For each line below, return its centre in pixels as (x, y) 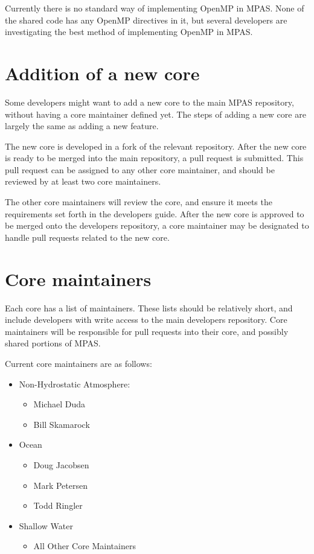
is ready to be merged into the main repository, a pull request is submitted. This (154, 158)
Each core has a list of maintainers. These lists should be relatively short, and (149, 307)
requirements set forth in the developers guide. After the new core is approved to (155, 213)
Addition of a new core (102, 73)
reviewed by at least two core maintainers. (83, 181)
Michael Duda (59, 404)
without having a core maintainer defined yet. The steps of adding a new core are (155, 114)
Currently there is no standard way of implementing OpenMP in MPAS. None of (155, 8)
